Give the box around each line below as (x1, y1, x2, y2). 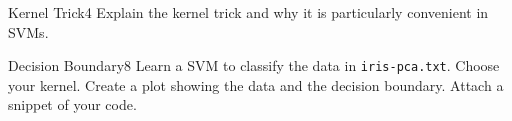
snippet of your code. (8, 94, 137, 115)
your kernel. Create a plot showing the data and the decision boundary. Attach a (8, 74, 504, 95)
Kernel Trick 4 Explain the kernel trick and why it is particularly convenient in (8, 2, 489, 22)
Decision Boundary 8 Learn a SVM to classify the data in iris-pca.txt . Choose (8, 55, 500, 76)
